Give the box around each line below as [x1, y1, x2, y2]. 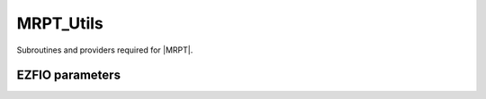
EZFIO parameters [16, 68, 121, 83]
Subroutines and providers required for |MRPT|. [16, 45, 193, 55]
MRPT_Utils [16, 13, 103, 33]
